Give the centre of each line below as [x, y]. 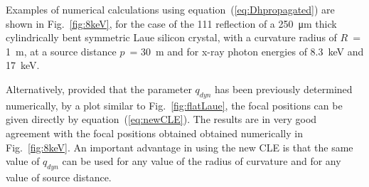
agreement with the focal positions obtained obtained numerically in [154, 133]
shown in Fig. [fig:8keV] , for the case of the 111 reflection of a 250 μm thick [171, 23]
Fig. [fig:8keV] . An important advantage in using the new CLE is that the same [180, 147]
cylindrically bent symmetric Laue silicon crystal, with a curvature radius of [171, 37]
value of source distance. [59, 177]
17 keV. [23, 65]
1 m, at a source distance [61, 51]
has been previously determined [284, 89]
